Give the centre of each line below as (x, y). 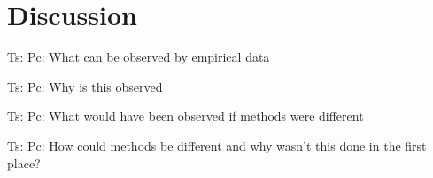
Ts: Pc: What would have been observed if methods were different (186, 116)
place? (24, 163)
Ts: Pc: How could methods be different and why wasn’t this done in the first (217, 145)
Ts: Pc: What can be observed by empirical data (139, 57)
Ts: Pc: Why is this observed (85, 86)
